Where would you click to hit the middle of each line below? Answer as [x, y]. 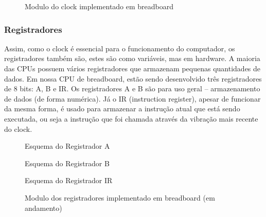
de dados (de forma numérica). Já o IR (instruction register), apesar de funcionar [132, 98]
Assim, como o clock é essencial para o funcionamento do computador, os [120, 48]
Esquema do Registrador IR [69, 180]
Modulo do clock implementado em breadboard [99, 6]
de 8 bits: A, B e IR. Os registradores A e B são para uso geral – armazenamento [132, 88]
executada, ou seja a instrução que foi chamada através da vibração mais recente [131, 118]
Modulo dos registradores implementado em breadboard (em [120, 197]
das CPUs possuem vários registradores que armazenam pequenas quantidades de [132, 68]
